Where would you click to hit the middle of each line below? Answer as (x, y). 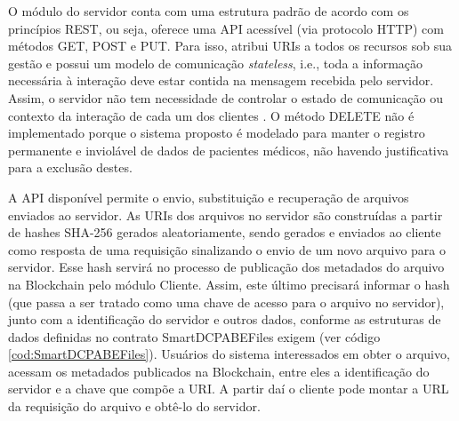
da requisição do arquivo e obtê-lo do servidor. (134, 406)
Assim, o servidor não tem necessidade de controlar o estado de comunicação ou (225, 97)
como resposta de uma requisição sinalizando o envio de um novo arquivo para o (227, 249)
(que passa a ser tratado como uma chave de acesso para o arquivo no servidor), (226, 302)
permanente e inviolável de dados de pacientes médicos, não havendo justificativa (229, 150)
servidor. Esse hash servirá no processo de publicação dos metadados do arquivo (226, 267)
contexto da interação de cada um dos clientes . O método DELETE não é (211, 115)
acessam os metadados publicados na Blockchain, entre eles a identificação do (219, 371)
